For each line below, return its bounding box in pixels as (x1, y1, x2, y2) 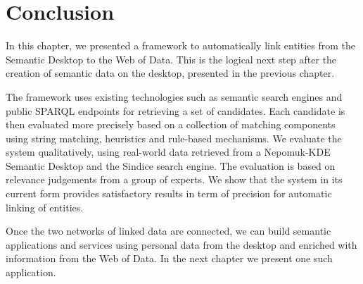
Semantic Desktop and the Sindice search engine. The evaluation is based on (6, 158, 336, 173)
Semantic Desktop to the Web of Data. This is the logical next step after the (6, 51, 337, 66)
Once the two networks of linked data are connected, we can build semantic (6, 223, 331, 238)
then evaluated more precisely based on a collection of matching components (6, 117, 336, 132)
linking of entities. (6, 199, 84, 214)
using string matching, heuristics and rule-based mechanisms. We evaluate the (6, 130, 342, 145)
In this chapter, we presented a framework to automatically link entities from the (6, 38, 356, 53)
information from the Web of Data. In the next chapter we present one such (6, 251, 333, 266)
